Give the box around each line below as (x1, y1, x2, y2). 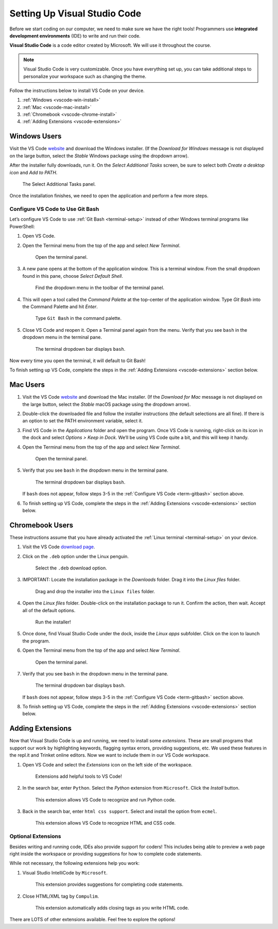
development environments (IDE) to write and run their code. (9, 32, 141, 39)
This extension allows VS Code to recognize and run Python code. (35, 796, 176, 802)
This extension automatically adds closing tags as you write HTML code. (35, 904, 189, 910)
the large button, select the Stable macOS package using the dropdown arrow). (22, 401, 191, 407)
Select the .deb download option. (35, 565, 108, 571)
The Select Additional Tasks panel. (22, 181, 96, 187)
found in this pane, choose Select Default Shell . (22, 273, 124, 279)
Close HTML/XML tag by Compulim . (22, 893, 99, 899)
